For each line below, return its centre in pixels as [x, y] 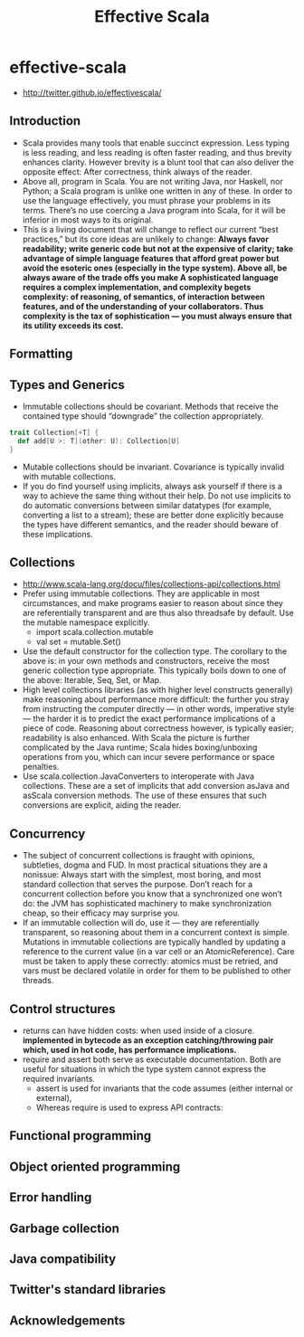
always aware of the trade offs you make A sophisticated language [150, 277]
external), [54, 1098]
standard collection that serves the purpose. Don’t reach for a [138, 885]
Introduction [45, 121]
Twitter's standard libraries [88, 1290]
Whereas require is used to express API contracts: [129, 1108]
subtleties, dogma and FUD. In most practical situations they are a [145, 865]
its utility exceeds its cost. [73, 325]
